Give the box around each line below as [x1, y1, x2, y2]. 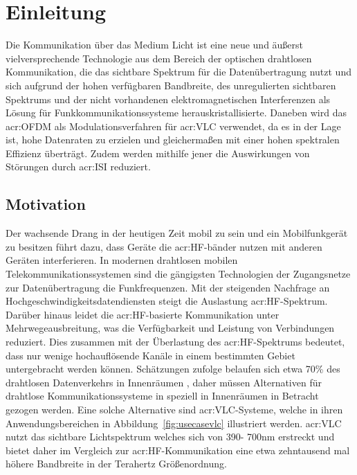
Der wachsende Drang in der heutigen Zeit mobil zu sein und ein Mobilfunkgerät [6, 226, 348, 240]
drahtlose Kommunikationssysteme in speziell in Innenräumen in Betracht [6, 388, 319, 403]
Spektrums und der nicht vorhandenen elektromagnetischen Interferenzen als [6, 91, 331, 106]
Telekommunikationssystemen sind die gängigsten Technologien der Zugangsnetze [6, 267, 351, 281]
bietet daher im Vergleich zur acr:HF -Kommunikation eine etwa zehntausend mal [6, 442, 350, 457]
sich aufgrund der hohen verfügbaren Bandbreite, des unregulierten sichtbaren [6, 78, 336, 92]
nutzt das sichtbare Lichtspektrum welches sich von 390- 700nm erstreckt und [6, 429, 335, 444]
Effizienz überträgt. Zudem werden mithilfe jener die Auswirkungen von [6, 145, 310, 160]
